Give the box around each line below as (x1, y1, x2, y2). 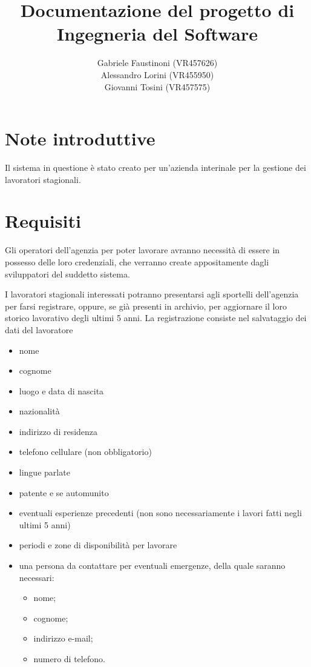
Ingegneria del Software (56, 21, 258, 46)
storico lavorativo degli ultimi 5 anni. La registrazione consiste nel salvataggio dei (5, 311, 307, 324)
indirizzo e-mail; (33, 632, 93, 645)
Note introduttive (5, 126, 155, 151)
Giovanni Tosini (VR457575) (104, 80, 211, 93)
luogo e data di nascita (19, 384, 104, 397)
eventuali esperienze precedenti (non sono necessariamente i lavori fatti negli (19, 506, 302, 519)
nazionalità (19, 405, 60, 417)
